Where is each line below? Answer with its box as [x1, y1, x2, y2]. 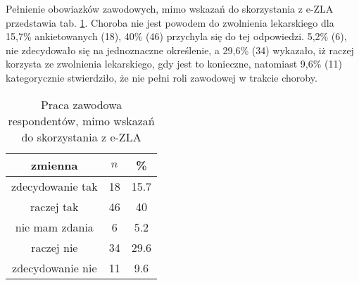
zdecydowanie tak [11, 177, 98, 194]
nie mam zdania [15, 218, 94, 235]
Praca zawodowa [40, 96, 122, 113]
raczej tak [30, 198, 79, 215]
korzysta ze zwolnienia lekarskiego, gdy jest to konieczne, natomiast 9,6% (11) [6, 56, 342, 71]
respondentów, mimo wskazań [8, 112, 155, 129]
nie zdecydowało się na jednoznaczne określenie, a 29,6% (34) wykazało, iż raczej [6, 42, 354, 57]
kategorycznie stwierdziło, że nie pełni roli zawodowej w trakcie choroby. [6, 70, 317, 84]
